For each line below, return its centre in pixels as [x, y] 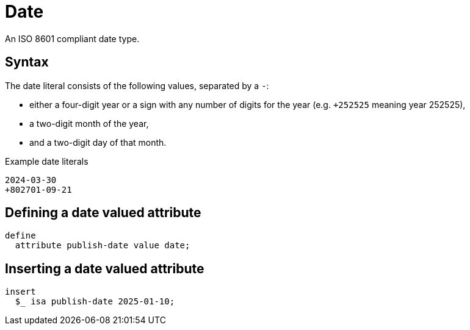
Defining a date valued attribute [103, 213]
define [20, 236]
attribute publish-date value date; [103, 246]
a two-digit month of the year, [89, 123]
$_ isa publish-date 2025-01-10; [95, 302]
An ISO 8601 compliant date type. [72, 38]
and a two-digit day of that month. [98, 142]
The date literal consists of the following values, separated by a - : [137, 85]
